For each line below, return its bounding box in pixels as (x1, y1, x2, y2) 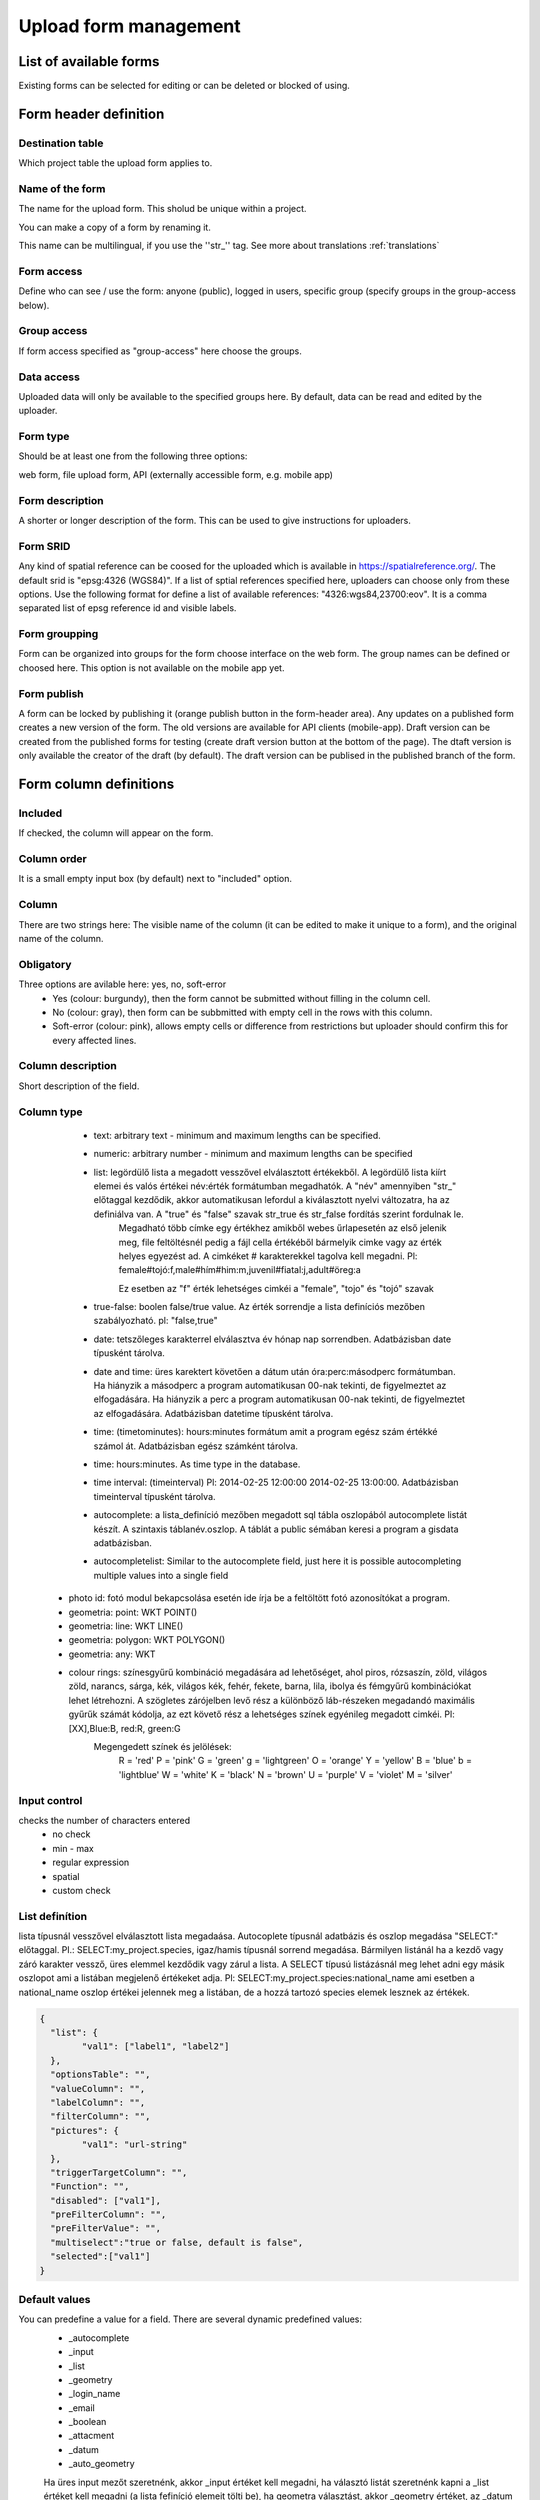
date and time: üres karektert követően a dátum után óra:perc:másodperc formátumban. (93, 1365, 456, 1377)
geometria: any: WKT (68, 1648, 156, 1660)
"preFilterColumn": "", (50, 2209, 167, 2220)
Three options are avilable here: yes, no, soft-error (18, 978, 227, 990)
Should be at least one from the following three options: (18, 450, 248, 462)
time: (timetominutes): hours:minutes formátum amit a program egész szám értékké (93, 1426, 438, 1438)
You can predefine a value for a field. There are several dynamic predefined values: (18, 2313, 363, 2325)
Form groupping (18, 627, 99, 641)
